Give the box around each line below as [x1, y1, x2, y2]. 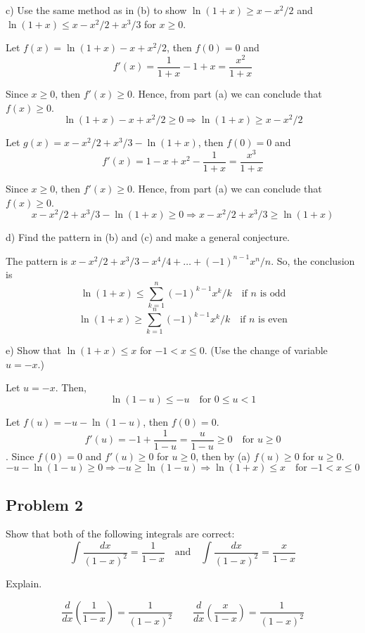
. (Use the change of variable [204, 343, 328, 358]
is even [258, 314, 288, 325]
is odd [260, 288, 286, 299]
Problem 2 [6, 493, 83, 515]
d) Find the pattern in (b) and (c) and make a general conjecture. [6, 230, 290, 244]
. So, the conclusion [271, 253, 355, 268]
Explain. [6, 575, 42, 590]
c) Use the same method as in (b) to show [6, 3, 187, 17]
